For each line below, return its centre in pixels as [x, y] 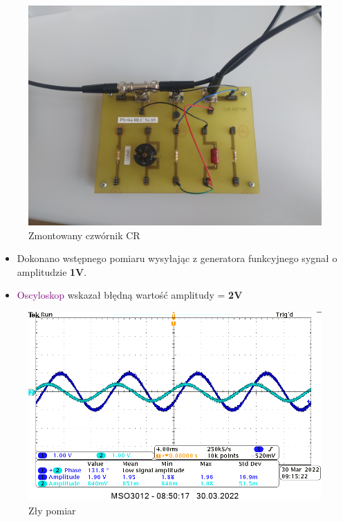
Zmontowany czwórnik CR [84, 235]
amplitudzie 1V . [52, 271]
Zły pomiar [52, 510]
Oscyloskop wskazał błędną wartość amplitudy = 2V [130, 295]
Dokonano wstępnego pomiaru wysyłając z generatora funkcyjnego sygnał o [177, 258]
